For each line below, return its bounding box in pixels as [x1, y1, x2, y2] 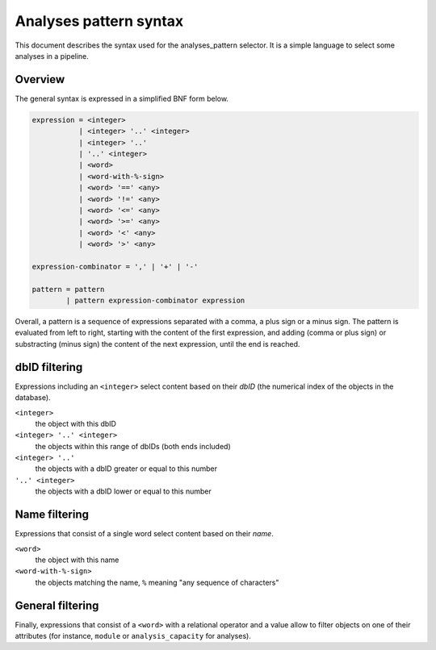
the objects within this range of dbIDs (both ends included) [35, 441, 232, 451]
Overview [15, 73, 65, 86]
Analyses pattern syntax [15, 12, 184, 30]
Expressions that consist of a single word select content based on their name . [15, 529, 274, 539]
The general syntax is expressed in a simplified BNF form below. [15, 94, 229, 103]
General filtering [15, 598, 99, 612]
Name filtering [15, 508, 89, 522]
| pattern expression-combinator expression [65, 296, 245, 306]
